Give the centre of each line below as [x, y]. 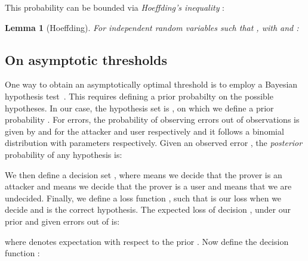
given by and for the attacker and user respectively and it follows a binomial [144, 131]
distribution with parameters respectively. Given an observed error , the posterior [154, 143]
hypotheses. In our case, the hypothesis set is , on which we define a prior [139, 108]
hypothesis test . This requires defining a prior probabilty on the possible [139, 96]
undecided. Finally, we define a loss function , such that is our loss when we [143, 198]
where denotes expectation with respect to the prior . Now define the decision [147, 241]
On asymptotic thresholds [86, 59]
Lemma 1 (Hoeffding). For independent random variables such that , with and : [152, 27]
